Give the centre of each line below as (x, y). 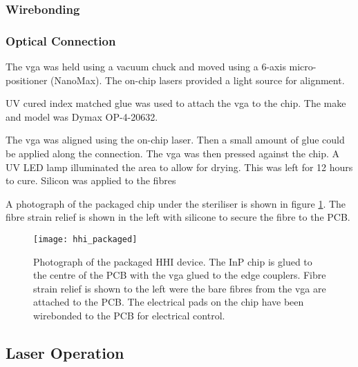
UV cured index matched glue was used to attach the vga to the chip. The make (176, 103)
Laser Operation (65, 353)
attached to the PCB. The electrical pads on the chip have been (169, 302)
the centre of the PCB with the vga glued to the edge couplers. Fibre (180, 275)
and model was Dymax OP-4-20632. (82, 116)
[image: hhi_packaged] (85, 239)
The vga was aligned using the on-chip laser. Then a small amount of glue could (175, 140)
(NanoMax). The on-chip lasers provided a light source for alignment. (198, 80)
